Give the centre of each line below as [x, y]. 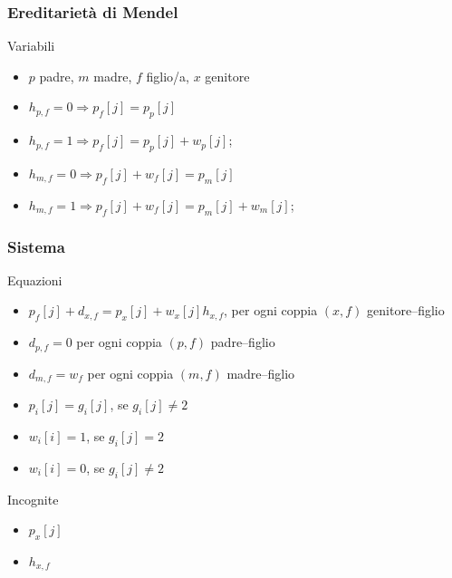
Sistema [36, 246]
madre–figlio [261, 373]
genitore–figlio [406, 310]
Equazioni [35, 279]
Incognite [33, 499]
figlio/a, [168, 76]
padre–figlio [243, 342]
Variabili [31, 46]
